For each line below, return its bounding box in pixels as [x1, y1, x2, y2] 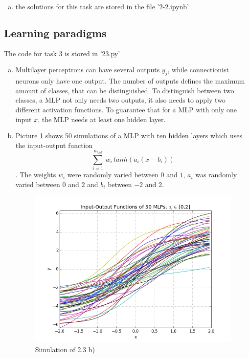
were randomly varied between [67, 169, 158, 180]
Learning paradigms [4, 25, 107, 40]
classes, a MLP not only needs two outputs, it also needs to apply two [15, 95, 226, 105]
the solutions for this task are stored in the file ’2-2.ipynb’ [15, 1, 189, 11]
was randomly [195, 169, 237, 180]
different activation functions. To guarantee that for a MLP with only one [15, 104, 237, 114]
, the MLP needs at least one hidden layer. [38, 114, 166, 124]
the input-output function [15, 140, 93, 150]
